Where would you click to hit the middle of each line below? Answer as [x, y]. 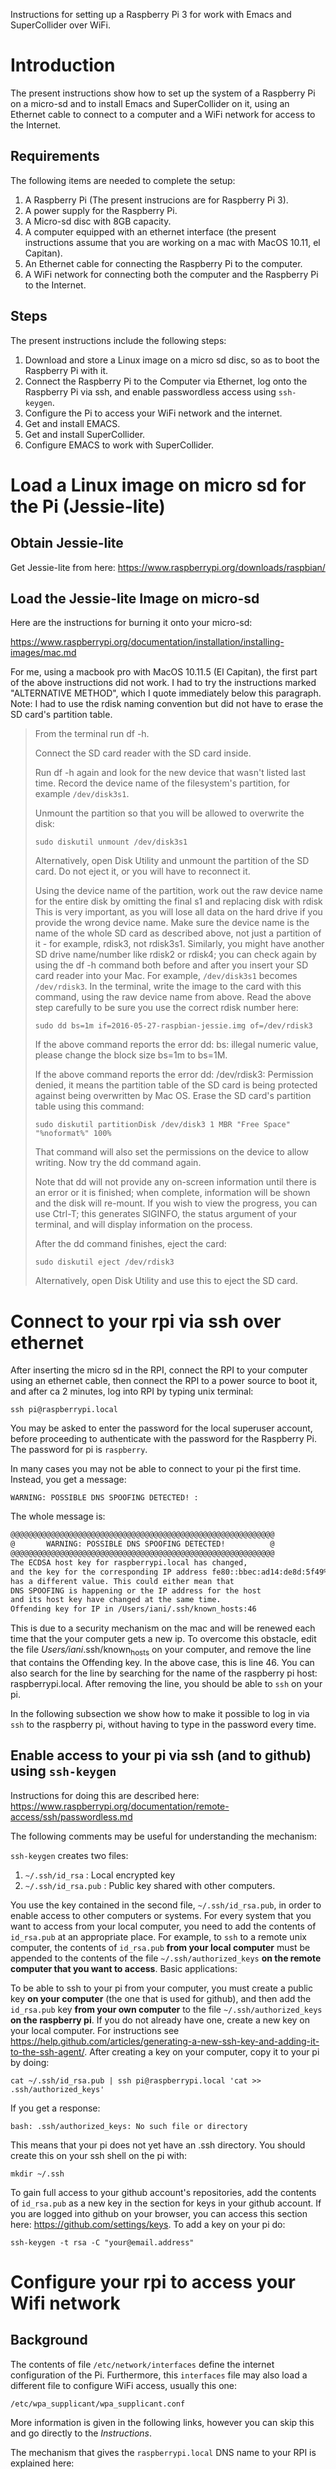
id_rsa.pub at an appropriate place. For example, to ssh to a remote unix [158, 1936]
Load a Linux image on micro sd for [158, 485]
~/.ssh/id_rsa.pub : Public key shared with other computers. [150, 1885]
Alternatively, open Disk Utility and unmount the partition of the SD [172, 861]
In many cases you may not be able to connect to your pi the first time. [156, 1469]
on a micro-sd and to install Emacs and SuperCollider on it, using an [150, 103]
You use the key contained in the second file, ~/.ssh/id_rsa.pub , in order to [166, 1905]
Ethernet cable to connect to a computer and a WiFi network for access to [163, 114]
